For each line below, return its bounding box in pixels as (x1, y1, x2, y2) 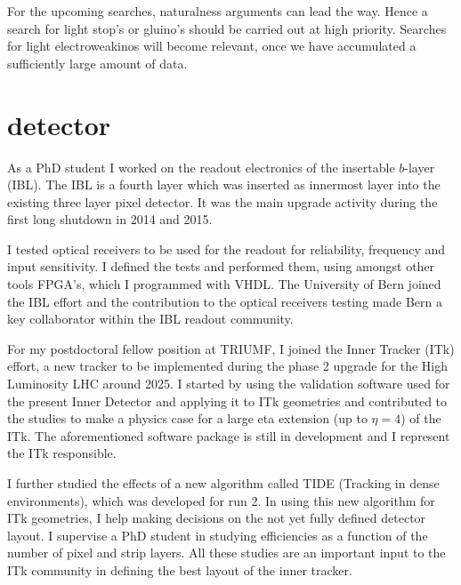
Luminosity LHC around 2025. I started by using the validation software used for (7, 374, 450, 393)
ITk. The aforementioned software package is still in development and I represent (7, 426, 450, 445)
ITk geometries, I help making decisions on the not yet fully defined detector (7, 509, 426, 527)
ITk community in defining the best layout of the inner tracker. (7, 560, 352, 579)
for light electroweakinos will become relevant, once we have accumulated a (7, 36, 417, 55)
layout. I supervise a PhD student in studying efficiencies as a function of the (7, 525, 428, 544)
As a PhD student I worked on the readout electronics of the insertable (7, 157, 395, 176)
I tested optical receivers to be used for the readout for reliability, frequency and (7, 239, 446, 258)
